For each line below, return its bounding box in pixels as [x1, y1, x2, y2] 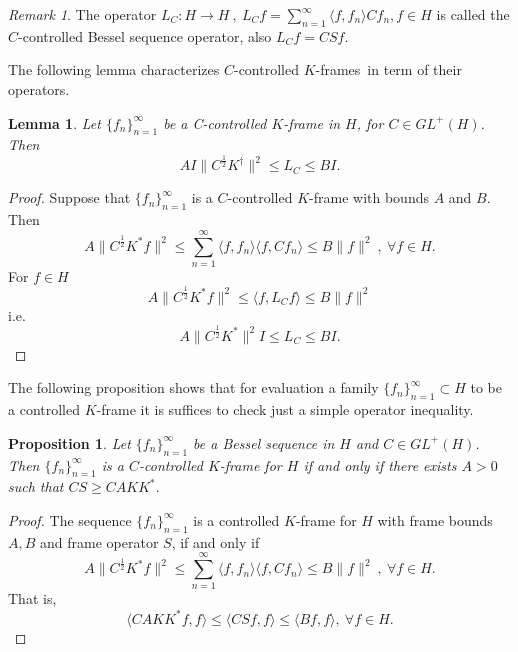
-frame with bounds [309, 187, 429, 208]
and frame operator [40, 531, 159, 552]
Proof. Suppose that [8, 187, 131, 208]
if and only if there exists [303, 454, 457, 475]
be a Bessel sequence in [193, 432, 335, 453]
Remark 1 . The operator [8, 4, 157, 24]
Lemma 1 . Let [8, 112, 101, 133]
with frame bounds [377, 509, 493, 530]
